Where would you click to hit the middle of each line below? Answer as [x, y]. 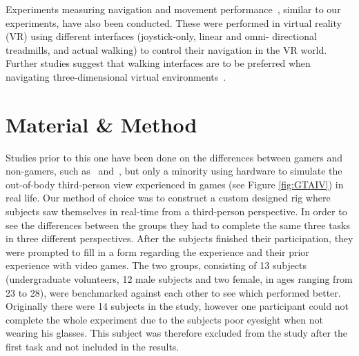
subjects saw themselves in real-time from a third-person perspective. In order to [176, 211]
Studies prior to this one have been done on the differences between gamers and [174, 157]
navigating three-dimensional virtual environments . [116, 76]
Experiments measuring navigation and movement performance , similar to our [173, 9]
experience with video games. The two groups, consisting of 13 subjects [156, 265]
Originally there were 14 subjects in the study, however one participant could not [177, 306]
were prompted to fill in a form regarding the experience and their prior [157, 251]
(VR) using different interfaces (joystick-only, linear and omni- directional [161, 36]
